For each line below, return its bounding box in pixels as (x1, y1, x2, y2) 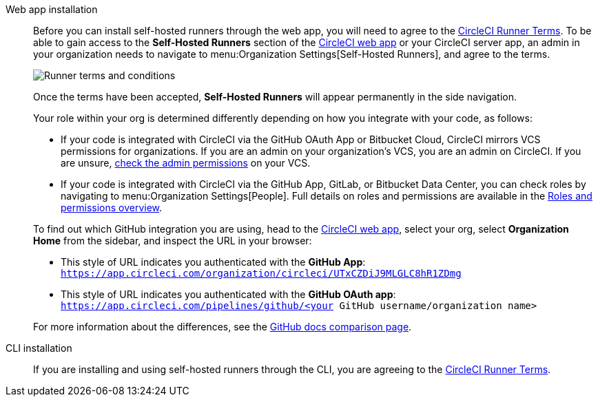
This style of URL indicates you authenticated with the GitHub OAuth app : (61, 288, 396, 300)
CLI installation (6, 342, 72, 354)
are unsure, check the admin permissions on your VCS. (61, 157, 311, 169)
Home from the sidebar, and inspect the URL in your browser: (33, 235, 312, 246)
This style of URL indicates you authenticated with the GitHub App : (61, 256, 366, 268)
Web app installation (6, 3, 98, 15)
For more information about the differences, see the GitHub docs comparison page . (33, 321, 412, 332)
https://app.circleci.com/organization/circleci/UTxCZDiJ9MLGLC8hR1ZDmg (61, 268, 462, 279)
